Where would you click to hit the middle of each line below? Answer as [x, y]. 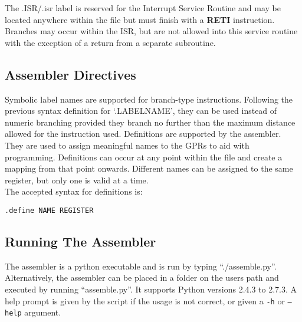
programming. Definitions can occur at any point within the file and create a [144, 157]
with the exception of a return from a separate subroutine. [110, 42]
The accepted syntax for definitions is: [74, 191]
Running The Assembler [81, 241]
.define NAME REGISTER [49, 210]
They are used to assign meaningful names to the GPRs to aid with [127, 145]
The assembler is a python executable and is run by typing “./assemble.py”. [141, 266]
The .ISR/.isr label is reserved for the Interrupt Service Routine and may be [143, 8]
